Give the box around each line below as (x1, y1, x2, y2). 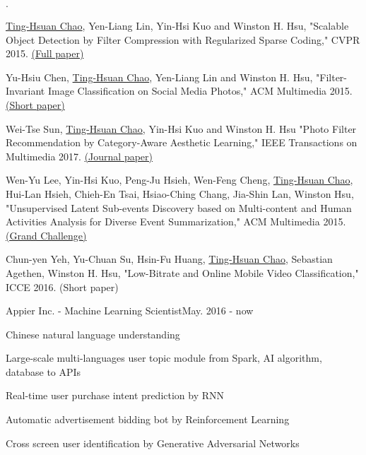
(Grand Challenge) (6, 227, 87, 242)
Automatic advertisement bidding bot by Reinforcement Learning (6, 412, 290, 427)
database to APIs (6, 364, 81, 379)
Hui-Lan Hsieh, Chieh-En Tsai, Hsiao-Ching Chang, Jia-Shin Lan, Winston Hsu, (6, 186, 354, 201)
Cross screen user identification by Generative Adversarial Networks (6, 435, 300, 450)
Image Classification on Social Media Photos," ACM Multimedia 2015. (47, 83, 353, 98)
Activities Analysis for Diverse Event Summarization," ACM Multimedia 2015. (6, 214, 346, 229)
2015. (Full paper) (6, 46, 84, 61)
